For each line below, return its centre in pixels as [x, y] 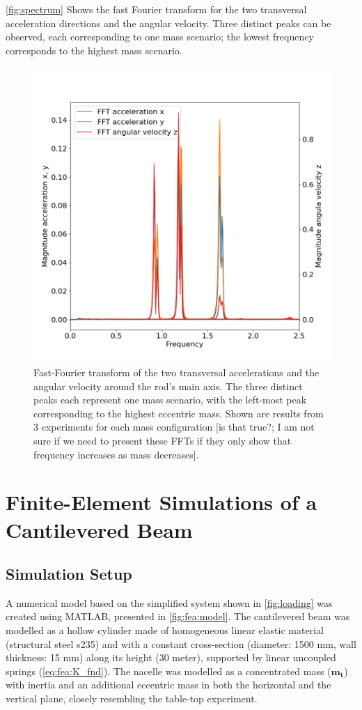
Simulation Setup [69, 574]
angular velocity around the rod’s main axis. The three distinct [168, 386]
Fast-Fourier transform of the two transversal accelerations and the [176, 372]
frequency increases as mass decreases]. [116, 454]
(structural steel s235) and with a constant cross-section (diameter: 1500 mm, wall [181, 643]
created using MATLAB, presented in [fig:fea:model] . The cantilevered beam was [178, 616]
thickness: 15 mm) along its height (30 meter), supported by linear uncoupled [171, 657]
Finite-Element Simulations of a [162, 502]
